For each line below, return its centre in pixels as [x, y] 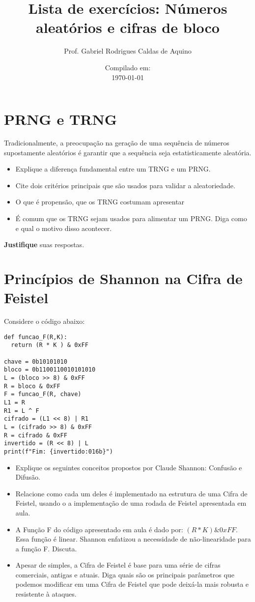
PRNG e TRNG [60, 119]
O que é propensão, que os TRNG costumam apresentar [100, 202]
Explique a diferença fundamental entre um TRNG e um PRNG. [113, 169]
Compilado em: [128, 67]
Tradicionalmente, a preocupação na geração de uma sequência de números [117, 143]
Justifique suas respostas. [44, 244]
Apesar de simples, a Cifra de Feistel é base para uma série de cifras [118, 565]
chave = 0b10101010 [36, 361]
